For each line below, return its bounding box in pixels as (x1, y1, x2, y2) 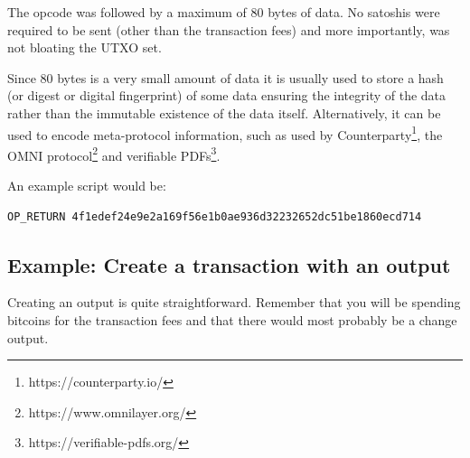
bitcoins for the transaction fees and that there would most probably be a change (7, 311, 457, 330)
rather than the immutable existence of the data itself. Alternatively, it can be (7, 103, 441, 122)
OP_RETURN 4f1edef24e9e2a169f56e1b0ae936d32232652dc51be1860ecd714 (7, 210, 422, 223)
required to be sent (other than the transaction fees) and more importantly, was (7, 20, 450, 39)
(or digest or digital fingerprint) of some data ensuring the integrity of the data (7, 86, 446, 105)
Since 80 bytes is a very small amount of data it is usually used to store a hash (7, 68, 444, 87)
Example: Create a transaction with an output (7, 250, 451, 278)
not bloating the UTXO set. (7, 38, 162, 57)
